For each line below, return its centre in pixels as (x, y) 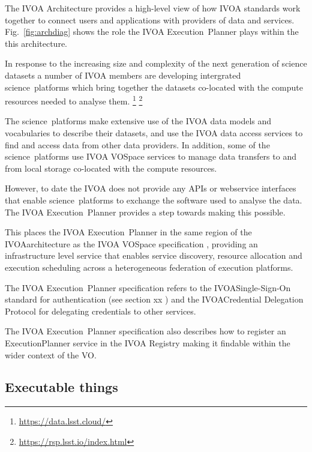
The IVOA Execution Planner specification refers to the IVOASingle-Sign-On (148, 287)
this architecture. (36, 43)
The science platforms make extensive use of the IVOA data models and (138, 121)
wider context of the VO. (51, 354)
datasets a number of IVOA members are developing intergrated (123, 75)
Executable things (61, 387)
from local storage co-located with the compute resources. (111, 168)
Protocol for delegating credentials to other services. (100, 311)
